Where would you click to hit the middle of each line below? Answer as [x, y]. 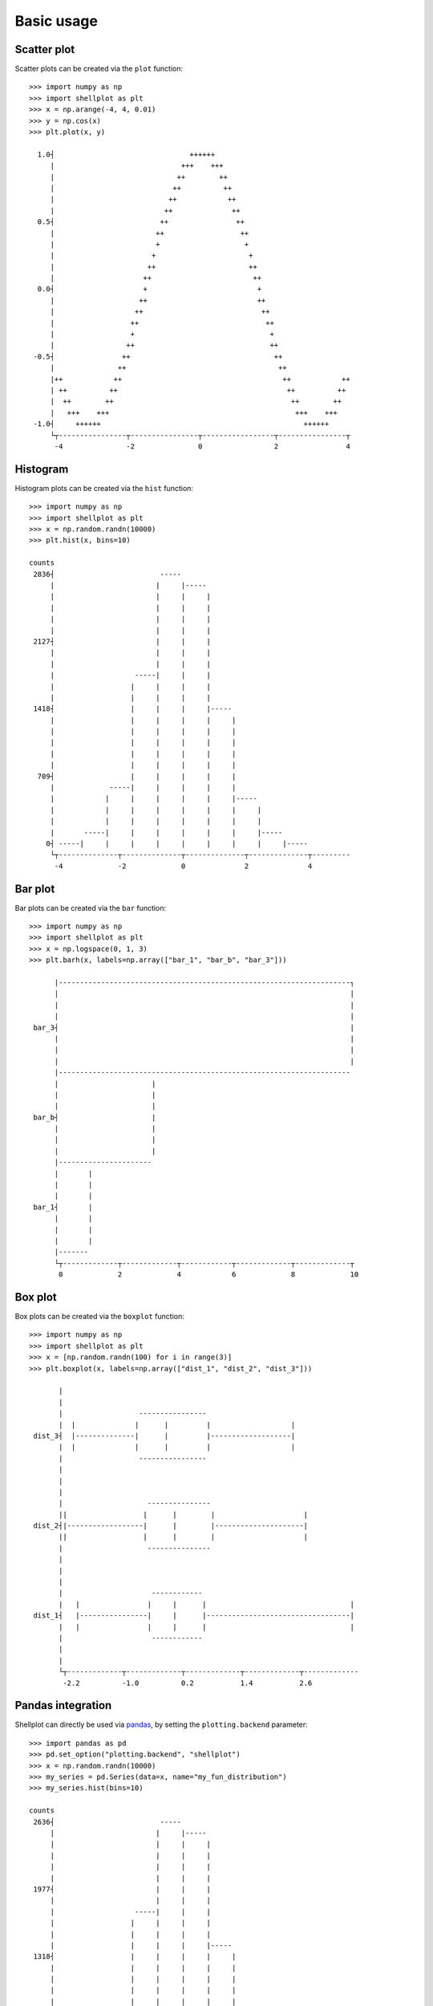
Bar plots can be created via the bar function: [91, 908]
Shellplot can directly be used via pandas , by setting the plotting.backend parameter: [161, 1724]
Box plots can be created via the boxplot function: [99, 1317]
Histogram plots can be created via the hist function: [104, 488]
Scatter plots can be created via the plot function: [99, 69]
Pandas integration [63, 1706]
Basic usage [56, 21]
